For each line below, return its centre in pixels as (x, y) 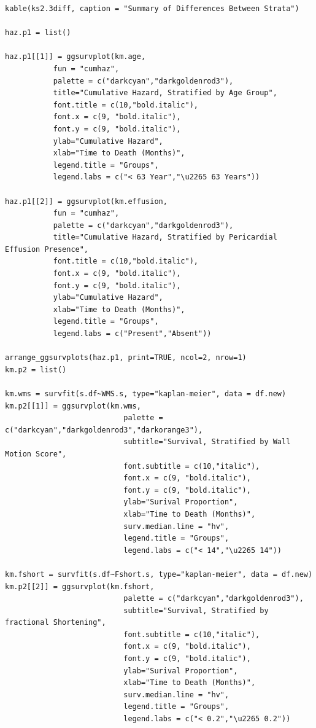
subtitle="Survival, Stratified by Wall (207, 442)
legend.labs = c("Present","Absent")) (132, 334)
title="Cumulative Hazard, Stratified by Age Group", (165, 93)
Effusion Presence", (47, 249)
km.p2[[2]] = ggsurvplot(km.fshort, (80, 586)
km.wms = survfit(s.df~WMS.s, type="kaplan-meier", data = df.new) (146, 394)
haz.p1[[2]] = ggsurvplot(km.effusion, (86, 201)
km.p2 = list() (36, 370)
